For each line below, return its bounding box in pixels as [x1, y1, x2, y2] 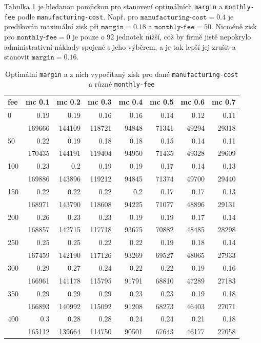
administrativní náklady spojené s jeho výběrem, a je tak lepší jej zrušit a [4, 41, 236, 52]
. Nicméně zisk [211, 21, 257, 32]
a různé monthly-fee [88, 78, 155, 89]
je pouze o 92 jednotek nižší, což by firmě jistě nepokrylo [72, 31, 251, 42]
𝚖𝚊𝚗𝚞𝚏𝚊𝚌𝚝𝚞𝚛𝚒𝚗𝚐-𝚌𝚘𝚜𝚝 [140, 13, 207, 21]
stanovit [4, 51, 30, 62]
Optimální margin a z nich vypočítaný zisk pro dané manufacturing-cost [5, 68, 238, 79]
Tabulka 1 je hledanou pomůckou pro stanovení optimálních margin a [4, 1, 223, 11]
